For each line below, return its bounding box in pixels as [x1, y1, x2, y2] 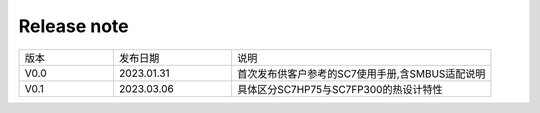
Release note [18, 15, 129, 37]
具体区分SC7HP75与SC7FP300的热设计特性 [236, 82, 443, 96]
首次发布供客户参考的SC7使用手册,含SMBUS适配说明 [236, 66, 486, 80]
